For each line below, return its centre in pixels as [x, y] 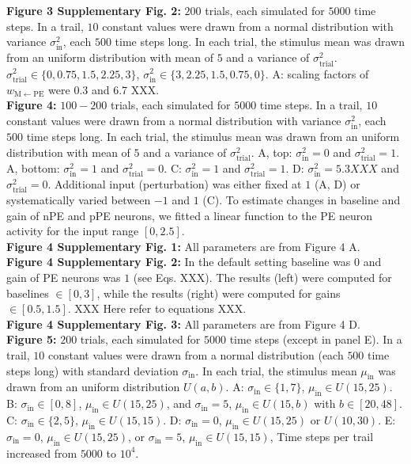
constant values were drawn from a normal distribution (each [196, 355]
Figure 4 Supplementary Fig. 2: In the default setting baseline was [179, 262]
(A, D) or [337, 183]
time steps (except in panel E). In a [316, 339]
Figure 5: [32, 339]
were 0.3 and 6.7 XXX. [104, 89]
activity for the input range [73, 231]
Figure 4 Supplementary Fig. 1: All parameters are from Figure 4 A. [183, 246]
